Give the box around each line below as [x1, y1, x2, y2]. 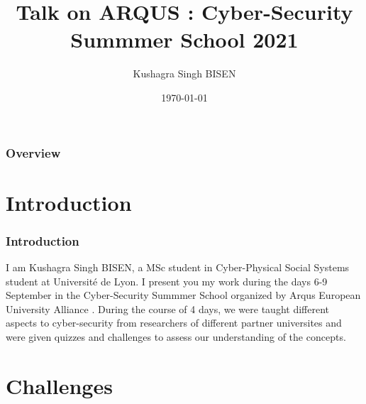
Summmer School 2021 [70, 25, 299, 54]
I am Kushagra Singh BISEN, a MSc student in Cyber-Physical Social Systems [6, 260, 350, 275]
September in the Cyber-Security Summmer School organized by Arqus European [6, 288, 361, 302]
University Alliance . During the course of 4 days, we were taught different [6, 301, 329, 316]
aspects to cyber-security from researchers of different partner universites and [6, 315, 342, 330]
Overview [6, 143, 61, 161]
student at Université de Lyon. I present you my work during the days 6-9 [6, 273, 328, 288]
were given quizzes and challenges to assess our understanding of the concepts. [6, 329, 346, 344]
